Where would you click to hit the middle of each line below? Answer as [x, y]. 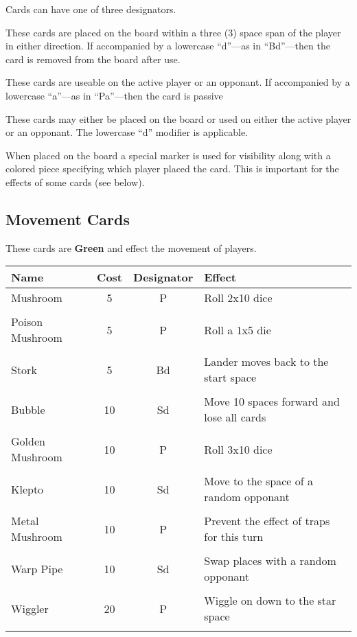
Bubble [28, 409]
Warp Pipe [37, 568]
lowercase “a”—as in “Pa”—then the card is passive [114, 95]
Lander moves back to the [266, 362]
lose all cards [235, 417]
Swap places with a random [270, 561]
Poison [27, 322]
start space [230, 378]
